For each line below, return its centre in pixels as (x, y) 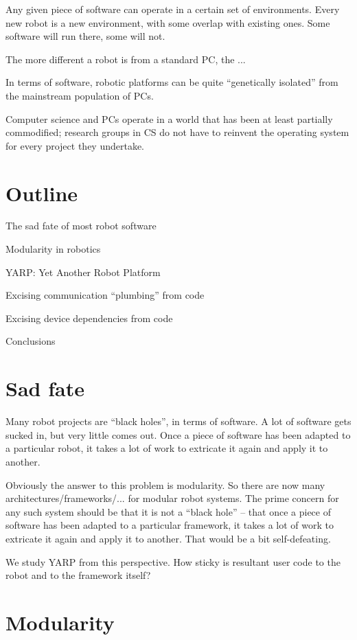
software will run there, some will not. (85, 36)
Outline (42, 193)
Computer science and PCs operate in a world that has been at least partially (169, 118)
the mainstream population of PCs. (80, 95)
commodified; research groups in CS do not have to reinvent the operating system (177, 132)
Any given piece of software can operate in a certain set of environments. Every (173, 9)
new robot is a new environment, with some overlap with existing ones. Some (168, 22)
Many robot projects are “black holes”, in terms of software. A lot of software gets (178, 421)
